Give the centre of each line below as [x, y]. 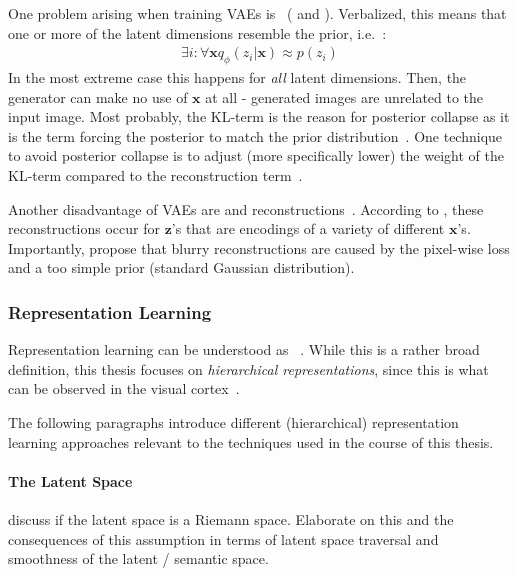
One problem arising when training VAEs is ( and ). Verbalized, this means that [257, 13]
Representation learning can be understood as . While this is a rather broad [244, 349]
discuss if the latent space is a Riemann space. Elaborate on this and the [231, 518]
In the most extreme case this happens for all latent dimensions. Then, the [237, 77]
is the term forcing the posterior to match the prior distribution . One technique [255, 135]
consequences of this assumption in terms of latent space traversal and [223, 538]
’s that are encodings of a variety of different [308, 228]
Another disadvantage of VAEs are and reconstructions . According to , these [246, 208]
